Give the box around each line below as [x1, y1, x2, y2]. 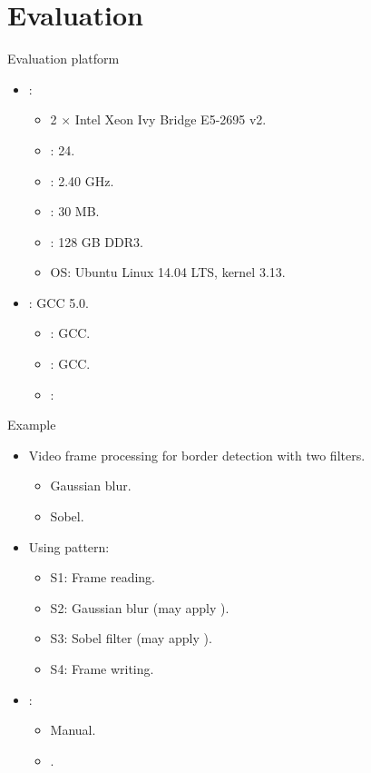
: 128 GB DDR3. [50, 232, 143, 251]
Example [7, 415, 56, 434]
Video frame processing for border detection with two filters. [28, 445, 366, 464]
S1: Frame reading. [50, 568, 155, 587]
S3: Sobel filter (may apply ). [50, 629, 212, 648]
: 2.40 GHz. [50, 171, 114, 190]
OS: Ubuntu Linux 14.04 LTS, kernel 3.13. [50, 263, 286, 282]
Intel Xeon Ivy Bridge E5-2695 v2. [74, 110, 267, 129]
